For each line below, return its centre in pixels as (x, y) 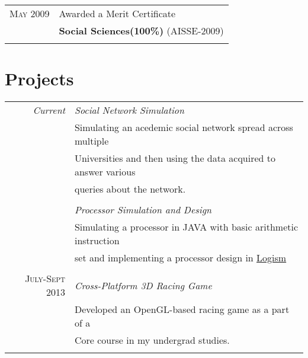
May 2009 (30, 13)
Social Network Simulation (129, 110)
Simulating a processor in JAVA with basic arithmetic (186, 227)
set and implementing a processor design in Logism (180, 258)
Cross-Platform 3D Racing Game (143, 285)
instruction (97, 241)
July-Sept (45, 279)
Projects (39, 79)
